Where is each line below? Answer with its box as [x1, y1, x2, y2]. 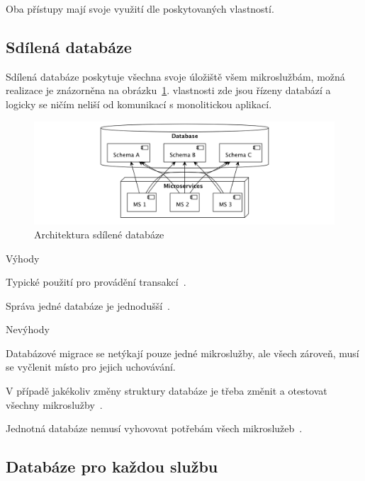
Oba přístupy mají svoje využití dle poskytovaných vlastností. [6, 1, 274, 16]
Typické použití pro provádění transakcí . [6, 274, 186, 289]
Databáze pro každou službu [6, 456, 218, 477]
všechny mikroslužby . [6, 397, 103, 412]
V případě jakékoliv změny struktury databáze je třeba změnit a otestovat [6, 383, 327, 398]
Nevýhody [6, 322, 50, 337]
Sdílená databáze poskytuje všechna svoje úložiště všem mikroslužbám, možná [6, 69, 345, 83]
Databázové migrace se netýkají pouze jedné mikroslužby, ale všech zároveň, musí [6, 345, 359, 360]
